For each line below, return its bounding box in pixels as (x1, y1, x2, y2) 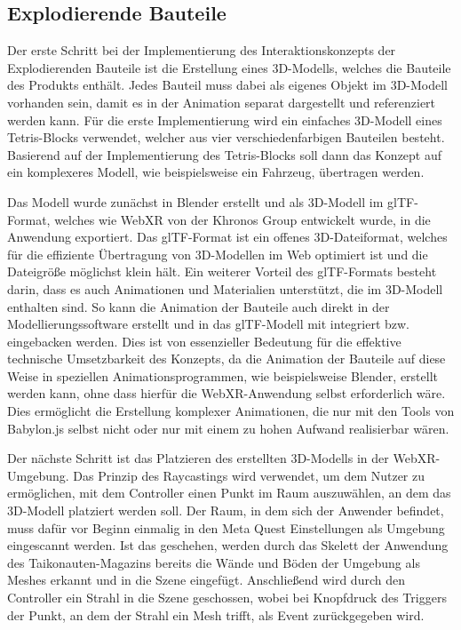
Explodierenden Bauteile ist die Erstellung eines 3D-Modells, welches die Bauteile (7, 58, 451, 76)
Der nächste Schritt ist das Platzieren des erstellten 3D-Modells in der (7, 449, 389, 467)
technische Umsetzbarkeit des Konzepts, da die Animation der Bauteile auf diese (7, 349, 446, 368)
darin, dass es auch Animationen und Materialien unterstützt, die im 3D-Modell (7, 279, 443, 298)
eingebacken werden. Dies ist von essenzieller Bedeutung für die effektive (7, 331, 401, 350)
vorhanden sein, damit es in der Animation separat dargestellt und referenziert (7, 92, 436, 111)
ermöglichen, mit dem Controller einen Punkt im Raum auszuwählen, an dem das (7, 483, 451, 502)
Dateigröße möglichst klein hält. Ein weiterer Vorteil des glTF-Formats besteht (7, 262, 437, 281)
